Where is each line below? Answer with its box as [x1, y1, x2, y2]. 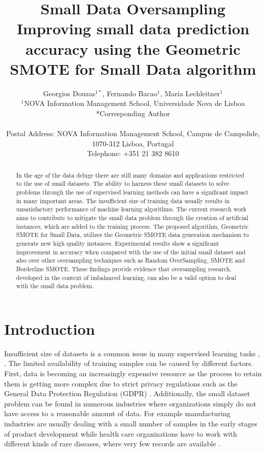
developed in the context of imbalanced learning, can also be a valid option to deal [16, 273, 236, 282]
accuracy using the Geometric [25, 38, 241, 59]
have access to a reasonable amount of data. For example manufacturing [4, 408, 231, 419]
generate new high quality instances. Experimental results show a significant [16, 239, 219, 247]
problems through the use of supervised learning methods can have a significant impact [16, 187, 249, 196]
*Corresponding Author [96, 107, 170, 118]
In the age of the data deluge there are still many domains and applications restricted [16, 170, 245, 179]
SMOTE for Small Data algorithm [10, 58, 256, 79]
